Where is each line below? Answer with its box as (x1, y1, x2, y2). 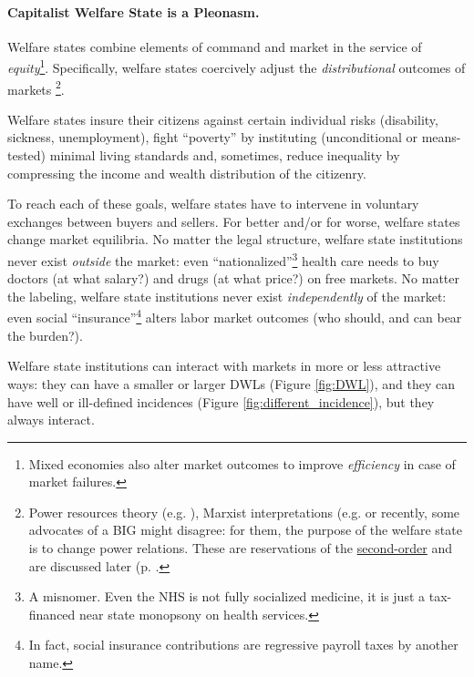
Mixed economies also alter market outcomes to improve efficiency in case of (28, 454, 456, 473)
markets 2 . (7, 77, 65, 98)
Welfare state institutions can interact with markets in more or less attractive (7, 356, 441, 375)
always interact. (7, 410, 95, 429)
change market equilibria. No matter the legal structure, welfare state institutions (7, 230, 463, 249)
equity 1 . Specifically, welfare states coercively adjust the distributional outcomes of (7, 56, 466, 77)
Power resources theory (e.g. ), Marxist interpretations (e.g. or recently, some (28, 502, 460, 521)
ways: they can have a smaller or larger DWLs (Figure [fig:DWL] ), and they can (7, 374, 456, 393)
